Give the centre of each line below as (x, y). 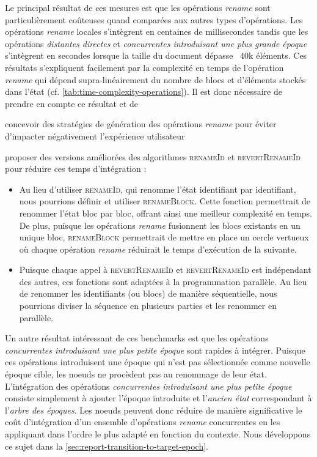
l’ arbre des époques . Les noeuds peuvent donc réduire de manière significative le (154, 410)
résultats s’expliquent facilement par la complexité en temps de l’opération (144, 67)
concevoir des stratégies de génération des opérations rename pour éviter (141, 124)
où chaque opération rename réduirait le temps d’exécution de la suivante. (158, 249)
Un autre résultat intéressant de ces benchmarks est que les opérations (137, 338)
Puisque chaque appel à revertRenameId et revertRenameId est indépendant (165, 269)
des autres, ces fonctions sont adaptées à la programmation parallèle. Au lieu (163, 281)
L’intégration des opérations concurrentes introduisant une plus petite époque (148, 386)
